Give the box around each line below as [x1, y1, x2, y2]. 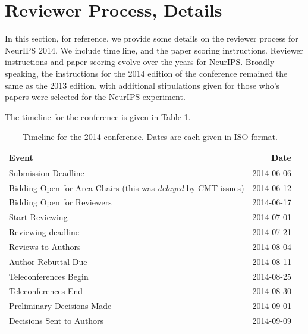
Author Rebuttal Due [9, 255, 87, 267]
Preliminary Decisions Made [9, 299, 112, 312]
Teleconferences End [9, 285, 83, 297]
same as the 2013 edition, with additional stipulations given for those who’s [5, 79, 280, 91]
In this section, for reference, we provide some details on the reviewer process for [5, 32, 298, 45]
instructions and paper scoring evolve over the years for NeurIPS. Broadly [5, 55, 275, 68]
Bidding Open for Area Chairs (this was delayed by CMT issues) [9, 181, 244, 193]
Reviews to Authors [9, 240, 81, 252]
